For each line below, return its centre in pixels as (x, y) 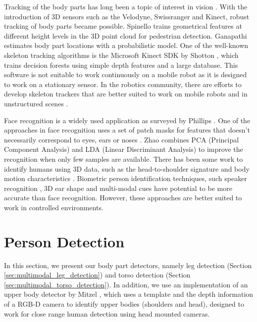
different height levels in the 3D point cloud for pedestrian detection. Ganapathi (126, 35)
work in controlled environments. (54, 207)
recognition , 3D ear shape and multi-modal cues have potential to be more (118, 188)
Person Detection (64, 241)
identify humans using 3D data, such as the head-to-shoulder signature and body (127, 168)
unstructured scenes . (36, 103)
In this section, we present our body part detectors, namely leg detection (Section (128, 265)
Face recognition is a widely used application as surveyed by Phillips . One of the (127, 120)
